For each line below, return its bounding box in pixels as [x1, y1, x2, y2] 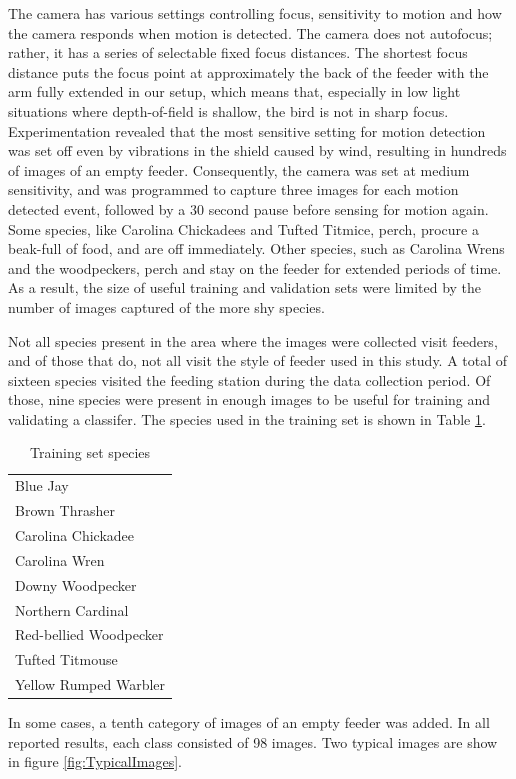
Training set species [29, 442, 151, 463]
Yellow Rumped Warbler [15, 674, 166, 695]
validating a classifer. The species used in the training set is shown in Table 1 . [8, 408, 486, 429]
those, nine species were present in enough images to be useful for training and [8, 389, 491, 410]
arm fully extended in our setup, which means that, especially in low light [8, 81, 461, 102]
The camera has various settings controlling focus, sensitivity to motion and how [8, 3, 502, 23]
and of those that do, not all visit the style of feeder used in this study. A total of [8, 350, 508, 371]
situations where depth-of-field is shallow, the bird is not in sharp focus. [8, 100, 449, 121]
